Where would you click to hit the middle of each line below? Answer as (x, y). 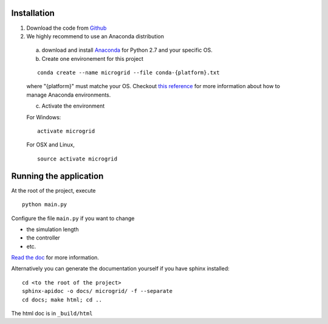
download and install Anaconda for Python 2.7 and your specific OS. (127, 50)
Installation (33, 13)
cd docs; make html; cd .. (62, 300)
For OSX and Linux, (51, 145)
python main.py (45, 205)
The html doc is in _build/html (52, 314)
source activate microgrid (77, 159)
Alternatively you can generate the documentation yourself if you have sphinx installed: (121, 269)
